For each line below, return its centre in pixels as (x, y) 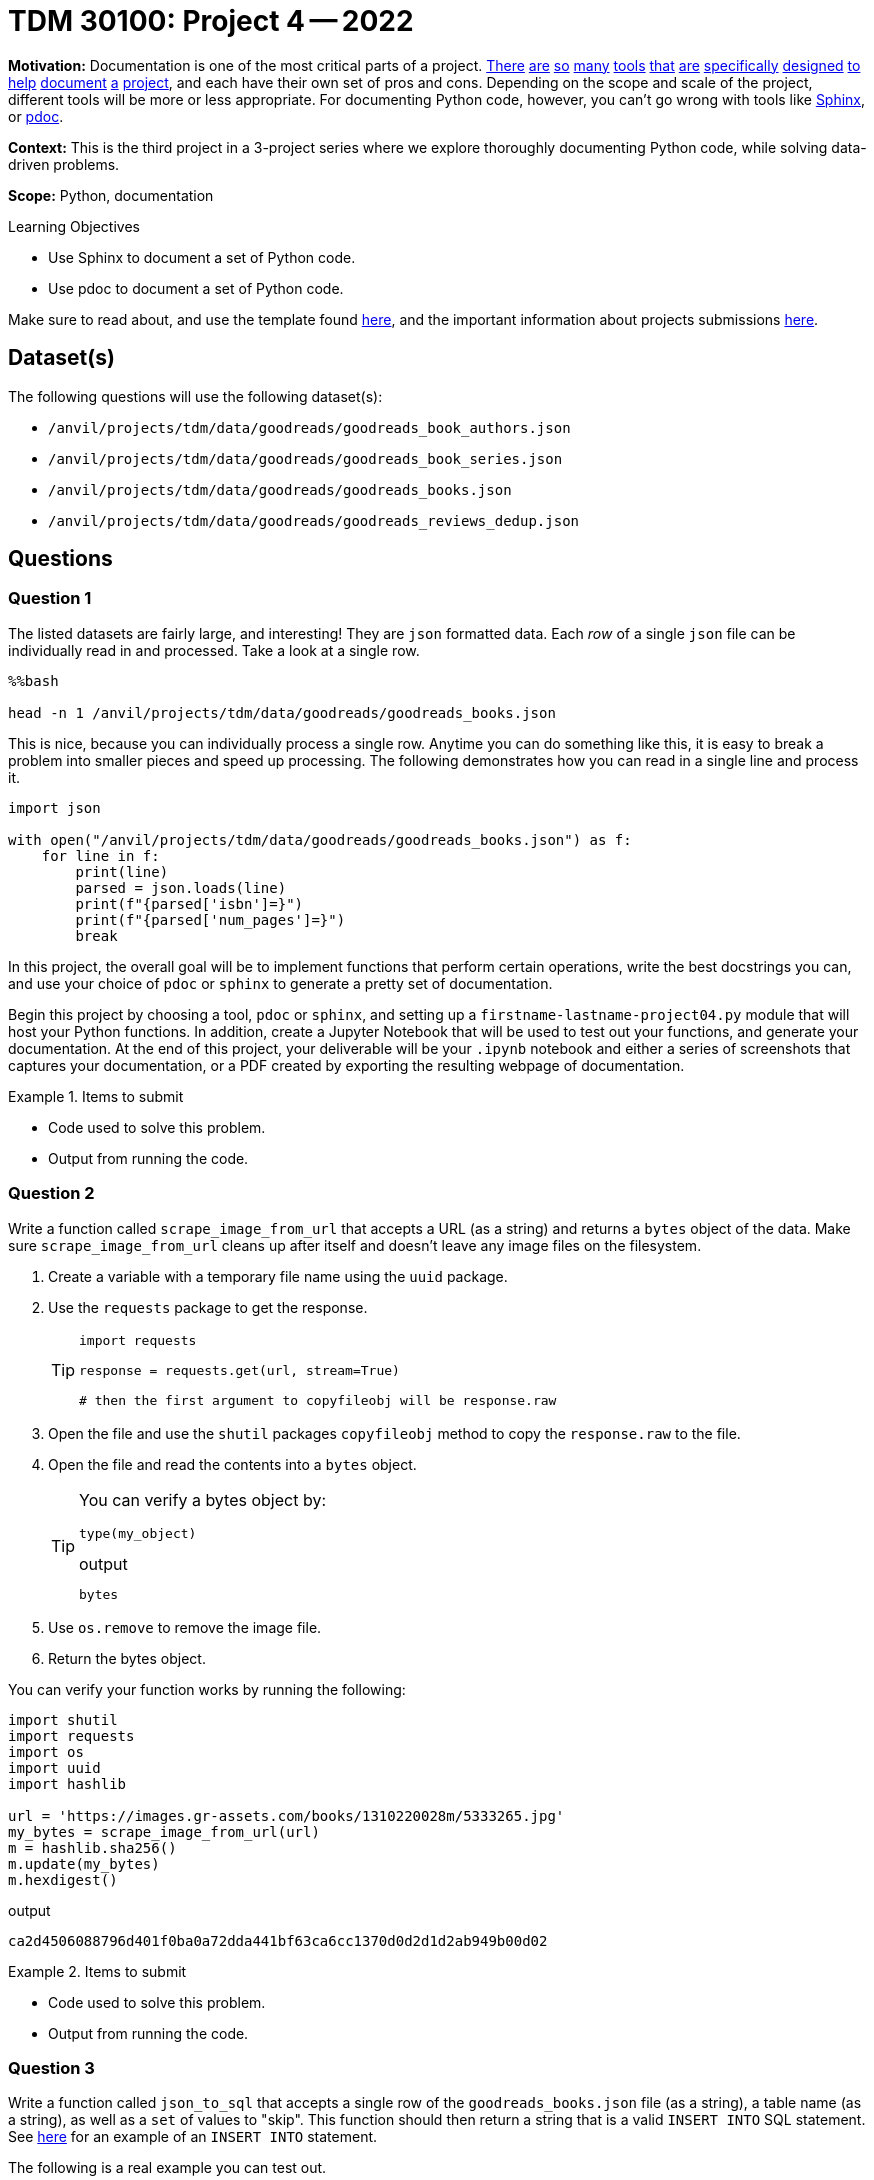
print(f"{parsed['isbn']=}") (189, 903)
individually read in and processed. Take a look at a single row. (214, 650)
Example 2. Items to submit (97, 1971)
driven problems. (64, 164)
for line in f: (100, 855)
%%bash (33, 680)
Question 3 (51, 2067)
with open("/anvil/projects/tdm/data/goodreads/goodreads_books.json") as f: (320, 839)
